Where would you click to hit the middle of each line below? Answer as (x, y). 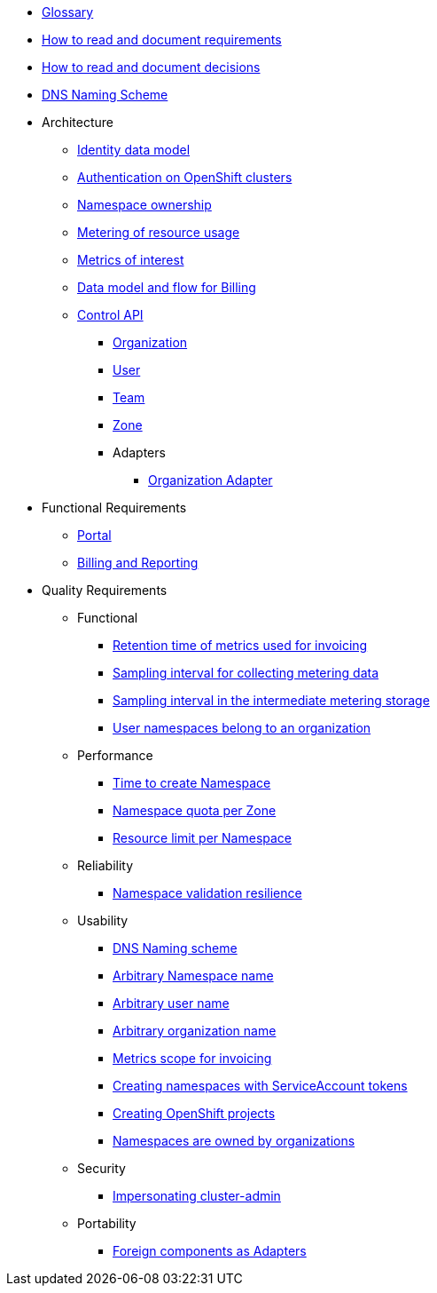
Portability (107, 1223)
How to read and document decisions (151, 67)
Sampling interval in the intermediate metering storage (271, 700)
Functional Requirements (114, 508)
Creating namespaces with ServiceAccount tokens (260, 1086)
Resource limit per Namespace (203, 838)
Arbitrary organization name (195, 1031)
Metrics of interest (131, 260)
